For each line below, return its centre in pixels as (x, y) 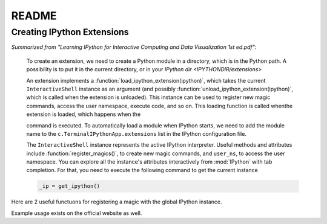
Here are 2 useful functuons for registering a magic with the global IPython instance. (117, 202)
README (34, 16)
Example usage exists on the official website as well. (77, 213)
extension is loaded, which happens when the (84, 114)
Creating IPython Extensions (70, 32)
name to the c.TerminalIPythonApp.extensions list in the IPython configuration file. (136, 133)
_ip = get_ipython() (69, 186)
